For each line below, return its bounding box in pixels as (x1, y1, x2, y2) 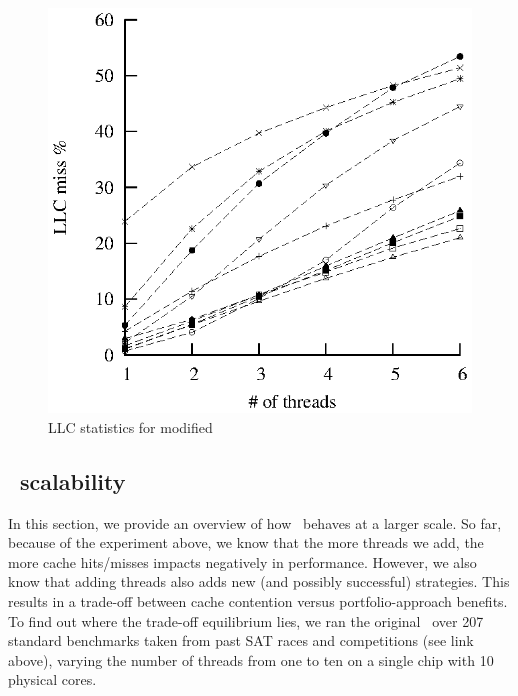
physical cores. (8, 669, 97, 690)
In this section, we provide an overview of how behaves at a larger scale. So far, (8, 512, 502, 533)
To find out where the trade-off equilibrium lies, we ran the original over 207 (8, 610, 484, 631)
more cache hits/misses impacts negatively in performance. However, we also (8, 551, 477, 572)
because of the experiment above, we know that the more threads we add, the (8, 532, 484, 553)
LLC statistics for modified (48, 416, 213, 437)
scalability (20, 465, 126, 496)
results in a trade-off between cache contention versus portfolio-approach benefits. (8, 590, 508, 611)
